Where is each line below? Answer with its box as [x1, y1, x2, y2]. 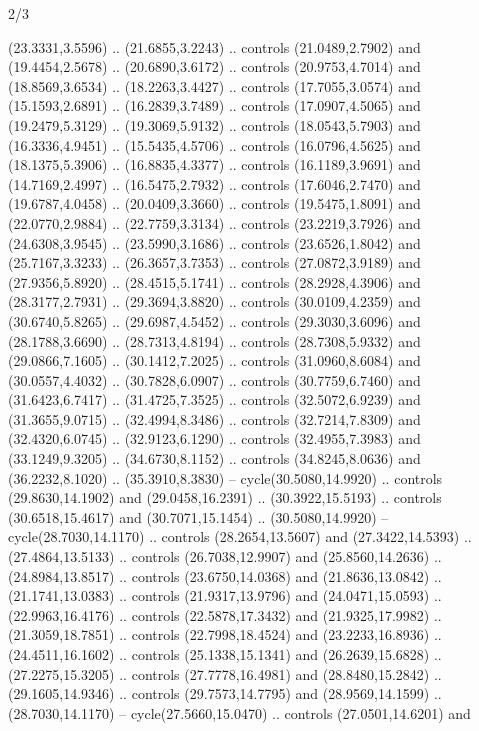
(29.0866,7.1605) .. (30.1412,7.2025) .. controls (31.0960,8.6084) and [8, 350, 421, 371]
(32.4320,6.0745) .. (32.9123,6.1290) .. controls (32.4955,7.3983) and [8, 428, 421, 449]
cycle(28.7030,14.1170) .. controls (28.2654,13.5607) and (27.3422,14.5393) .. [8, 526, 472, 547]
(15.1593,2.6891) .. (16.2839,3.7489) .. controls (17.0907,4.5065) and [8, 95, 421, 116]
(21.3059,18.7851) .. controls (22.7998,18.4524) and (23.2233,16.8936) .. [8, 624, 442, 645]
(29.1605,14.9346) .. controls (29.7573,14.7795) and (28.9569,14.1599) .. [8, 683, 442, 704]
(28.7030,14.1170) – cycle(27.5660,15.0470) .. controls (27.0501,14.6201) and [8, 702, 471, 723]
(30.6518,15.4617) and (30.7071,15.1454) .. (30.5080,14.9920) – [8, 506, 389, 527]
